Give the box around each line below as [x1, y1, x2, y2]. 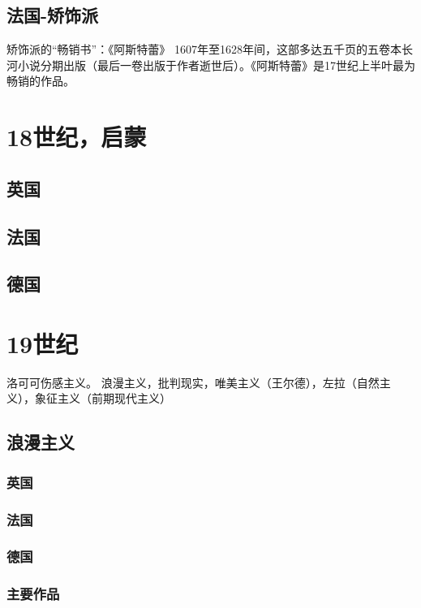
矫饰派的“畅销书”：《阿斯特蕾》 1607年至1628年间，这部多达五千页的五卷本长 [6, 41, 413, 58]
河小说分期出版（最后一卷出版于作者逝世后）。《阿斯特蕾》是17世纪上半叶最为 [6, 56, 415, 73]
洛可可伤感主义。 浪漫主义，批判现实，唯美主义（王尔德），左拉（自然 [6, 373, 380, 390]
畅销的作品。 [6, 72, 75, 89]
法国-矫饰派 [6, 2, 99, 28]
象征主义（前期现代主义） [34, 390, 171, 407]
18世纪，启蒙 [6, 120, 147, 153]
